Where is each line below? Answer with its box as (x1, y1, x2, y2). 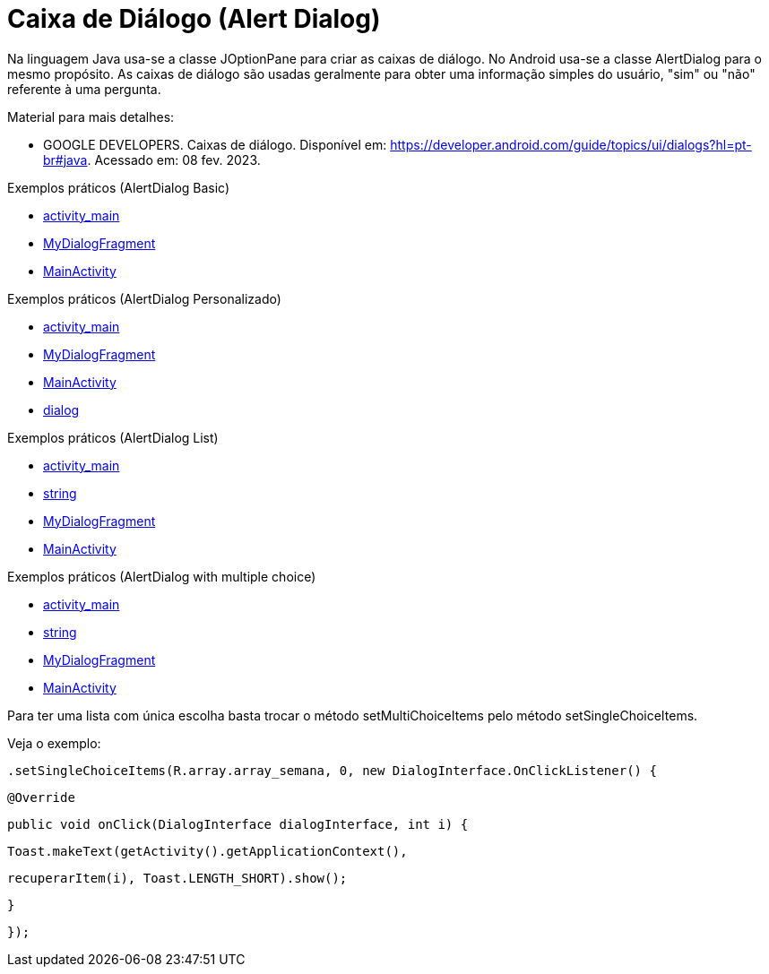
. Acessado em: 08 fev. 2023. (87, 151, 261, 168)
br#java (43, 151, 88, 168)
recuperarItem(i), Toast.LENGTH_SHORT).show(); (7, 870, 348, 885)
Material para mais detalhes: (7, 108, 175, 125)
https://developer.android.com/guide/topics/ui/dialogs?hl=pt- (390, 136, 752, 152)
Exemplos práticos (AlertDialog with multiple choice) (7, 568, 316, 584)
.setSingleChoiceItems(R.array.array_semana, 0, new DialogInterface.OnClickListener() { (7, 763, 657, 778)
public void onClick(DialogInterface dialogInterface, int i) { (7, 816, 469, 832)
